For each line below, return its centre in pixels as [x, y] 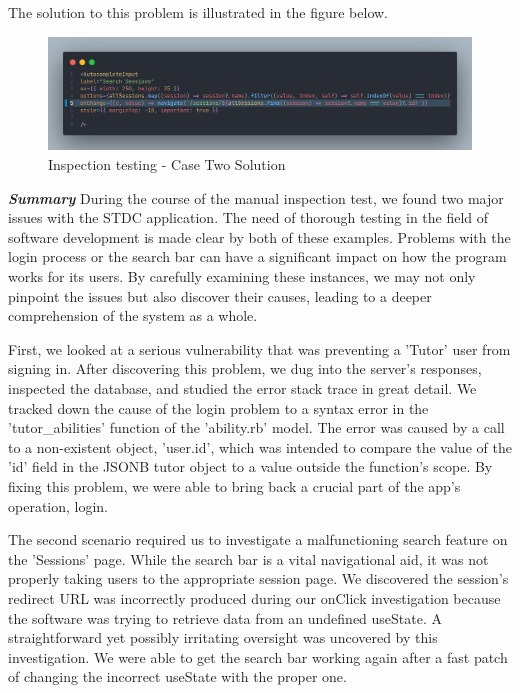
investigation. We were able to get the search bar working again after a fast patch [258, 656]
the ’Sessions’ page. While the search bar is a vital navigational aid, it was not [248, 558]
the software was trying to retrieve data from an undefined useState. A [225, 617]
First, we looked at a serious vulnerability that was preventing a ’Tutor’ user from [259, 348]
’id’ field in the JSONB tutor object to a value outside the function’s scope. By [250, 466]
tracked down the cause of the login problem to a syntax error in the [218, 407]
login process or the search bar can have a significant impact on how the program [257, 256]
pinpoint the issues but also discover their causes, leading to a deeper [220, 295]
